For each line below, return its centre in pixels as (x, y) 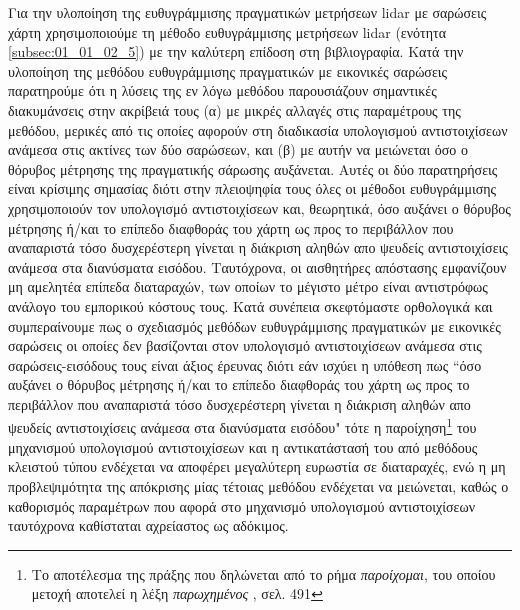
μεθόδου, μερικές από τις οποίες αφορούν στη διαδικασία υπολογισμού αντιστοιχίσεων (258, 129)
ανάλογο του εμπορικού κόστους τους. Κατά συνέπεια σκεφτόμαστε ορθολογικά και (250, 305)
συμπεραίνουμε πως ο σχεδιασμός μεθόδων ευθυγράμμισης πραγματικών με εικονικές (254, 325)
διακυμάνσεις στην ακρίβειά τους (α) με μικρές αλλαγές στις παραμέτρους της (234, 109)
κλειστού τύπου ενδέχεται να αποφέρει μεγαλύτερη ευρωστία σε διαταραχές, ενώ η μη (257, 466)
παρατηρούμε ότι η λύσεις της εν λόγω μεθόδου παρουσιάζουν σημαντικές (222, 90)
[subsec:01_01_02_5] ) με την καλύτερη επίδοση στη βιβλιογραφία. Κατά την (236, 51)
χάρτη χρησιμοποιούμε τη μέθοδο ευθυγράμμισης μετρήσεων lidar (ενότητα (227, 31)
